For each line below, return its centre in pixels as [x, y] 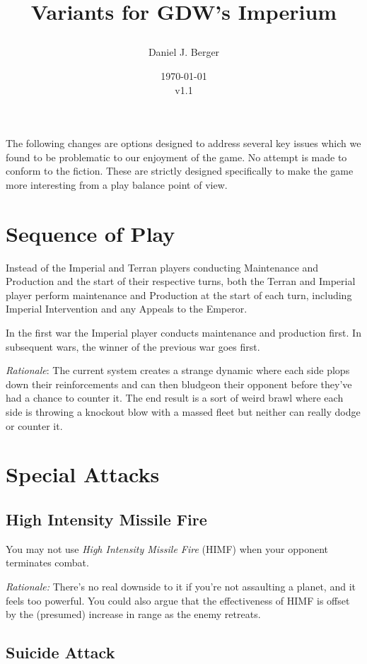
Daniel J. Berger [184, 52]
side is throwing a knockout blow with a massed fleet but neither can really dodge [183, 412]
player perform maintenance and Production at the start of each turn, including [179, 295]
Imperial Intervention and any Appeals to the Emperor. [127, 309]
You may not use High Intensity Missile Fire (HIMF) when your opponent [167, 548]
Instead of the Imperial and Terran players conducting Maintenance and [162, 267]
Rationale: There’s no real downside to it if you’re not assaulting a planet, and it [181, 586]
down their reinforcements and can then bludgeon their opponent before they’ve [179, 384]
